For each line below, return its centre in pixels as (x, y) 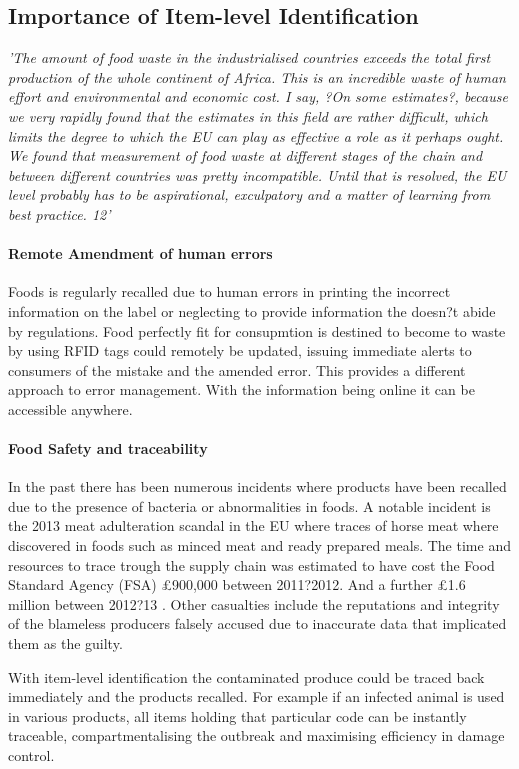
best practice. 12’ (59, 213)
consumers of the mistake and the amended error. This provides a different (237, 369)
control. (31, 755)
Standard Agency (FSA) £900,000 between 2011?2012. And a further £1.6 (237, 584)
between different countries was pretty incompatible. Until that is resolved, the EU (257, 174)
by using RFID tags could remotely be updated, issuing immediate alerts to (240, 350)
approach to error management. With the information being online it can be (241, 389)
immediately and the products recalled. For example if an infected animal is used (256, 696)
